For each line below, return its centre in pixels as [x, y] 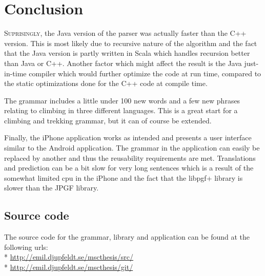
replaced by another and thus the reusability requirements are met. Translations [130, 157]
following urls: [26, 247]
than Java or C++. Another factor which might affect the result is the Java [123, 63]
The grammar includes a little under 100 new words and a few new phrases [122, 100]
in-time [15, 73]
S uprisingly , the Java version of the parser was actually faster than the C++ [125, 33]
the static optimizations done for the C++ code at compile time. [106, 83]
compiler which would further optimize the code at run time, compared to [145, 73]
